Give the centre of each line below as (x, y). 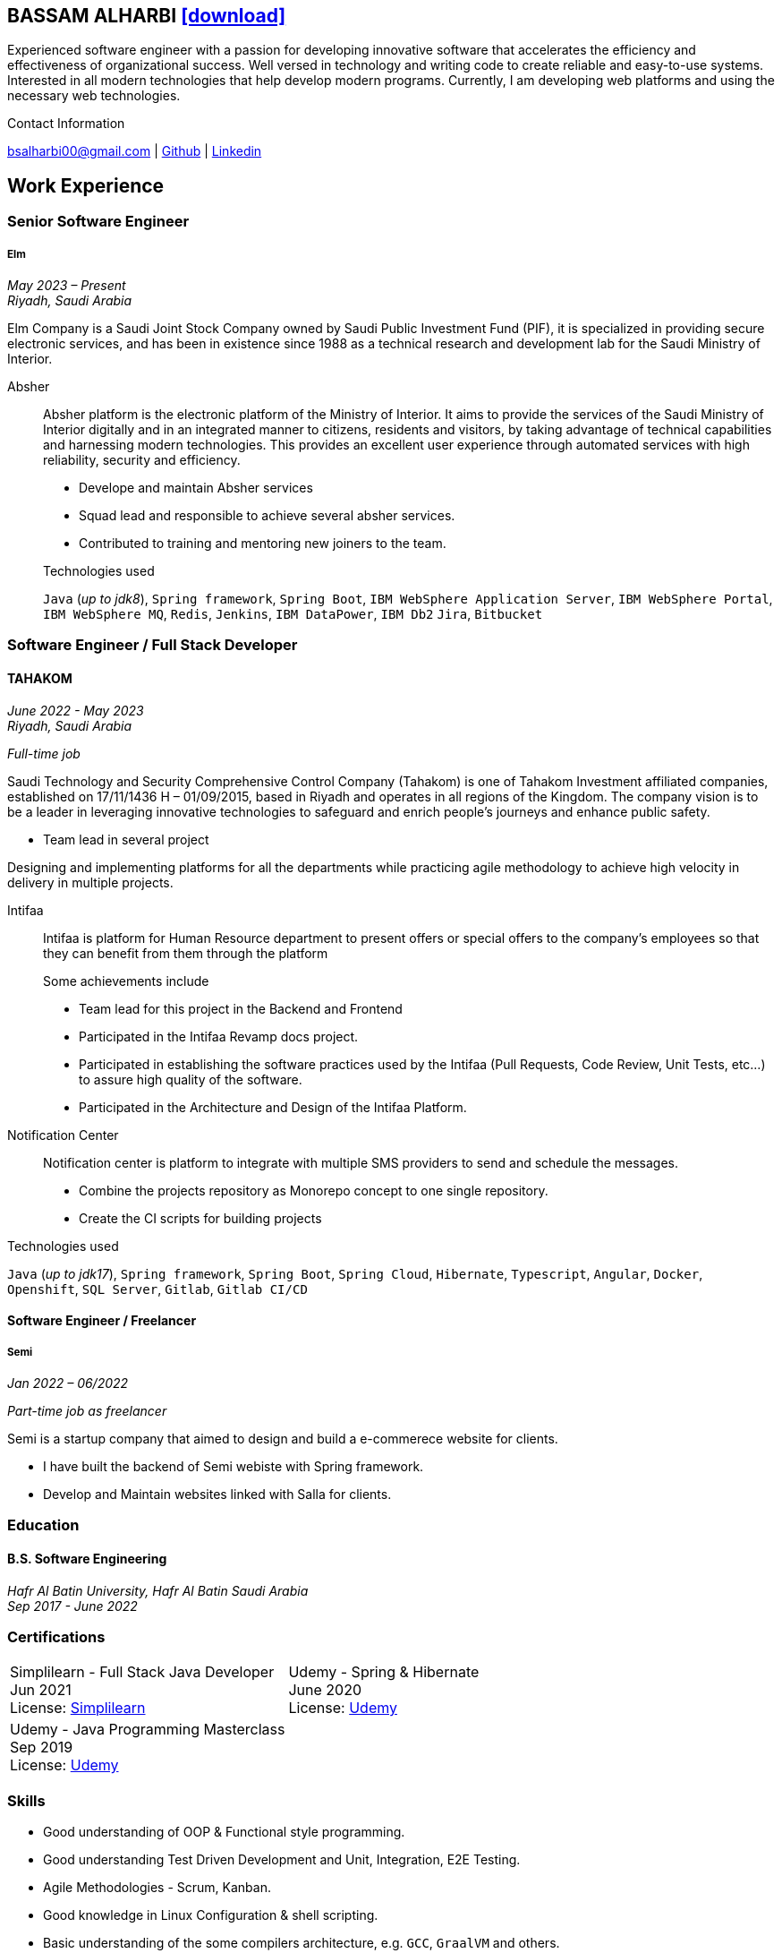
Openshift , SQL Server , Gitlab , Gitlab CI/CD (157, 1289)
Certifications (56, 1637)
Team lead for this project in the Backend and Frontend (241, 1008)
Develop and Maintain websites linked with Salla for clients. (217, 1495)
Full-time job (44, 753)
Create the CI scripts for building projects (200, 1218)
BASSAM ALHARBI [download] (147, 16)
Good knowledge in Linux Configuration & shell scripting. (211, 1915)
